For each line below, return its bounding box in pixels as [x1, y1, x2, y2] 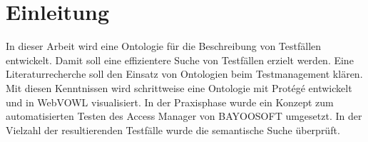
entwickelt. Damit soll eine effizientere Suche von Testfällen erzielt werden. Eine [6, 52, 354, 67]
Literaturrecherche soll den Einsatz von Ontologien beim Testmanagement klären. [6, 66, 363, 81]
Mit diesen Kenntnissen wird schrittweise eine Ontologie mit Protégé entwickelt [6, 80, 352, 95]
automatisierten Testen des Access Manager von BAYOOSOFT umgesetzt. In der [6, 108, 362, 123]
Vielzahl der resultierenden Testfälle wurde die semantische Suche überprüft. [6, 122, 340, 137]
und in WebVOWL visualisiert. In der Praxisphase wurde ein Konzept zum [6, 94, 334, 109]
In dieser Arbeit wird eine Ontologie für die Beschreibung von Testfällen [6, 39, 322, 54]
